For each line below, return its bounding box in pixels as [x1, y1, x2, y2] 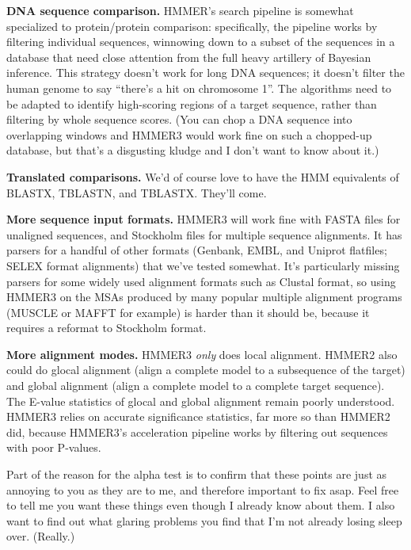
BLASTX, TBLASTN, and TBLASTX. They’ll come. [6, 184, 267, 201]
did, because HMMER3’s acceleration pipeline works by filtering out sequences [6, 423, 388, 440]
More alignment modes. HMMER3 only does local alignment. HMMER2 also [6, 346, 398, 362]
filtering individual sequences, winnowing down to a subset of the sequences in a [6, 33, 395, 50]
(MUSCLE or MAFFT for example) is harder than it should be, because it [6, 304, 370, 320]
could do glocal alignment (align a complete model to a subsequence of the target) [6, 361, 405, 378]
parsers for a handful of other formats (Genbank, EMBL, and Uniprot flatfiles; [6, 242, 387, 258]
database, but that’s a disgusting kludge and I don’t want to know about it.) [6, 142, 379, 159]
